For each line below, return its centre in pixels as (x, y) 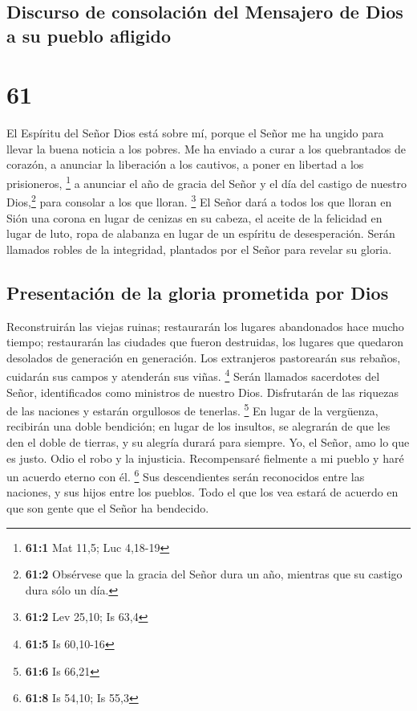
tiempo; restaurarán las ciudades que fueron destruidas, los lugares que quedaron (205, 342)
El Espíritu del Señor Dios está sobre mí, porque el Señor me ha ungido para (195, 133)
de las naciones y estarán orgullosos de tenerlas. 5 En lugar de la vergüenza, (192, 409)
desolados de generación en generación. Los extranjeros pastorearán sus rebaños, (204, 357)
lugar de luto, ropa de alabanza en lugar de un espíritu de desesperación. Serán (201, 233)
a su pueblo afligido (89, 35)
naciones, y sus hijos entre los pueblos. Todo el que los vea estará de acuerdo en (202, 492)
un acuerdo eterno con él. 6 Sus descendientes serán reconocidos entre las (186, 475)
